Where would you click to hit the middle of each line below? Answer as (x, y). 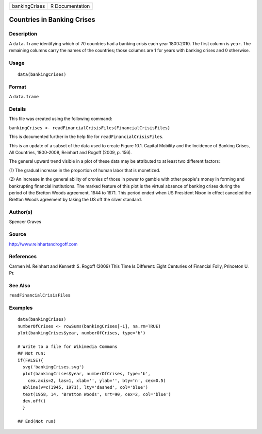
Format (18, 87)
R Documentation (70, 6)
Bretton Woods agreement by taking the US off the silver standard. (76, 200)
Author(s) (21, 212)
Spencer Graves (25, 222)
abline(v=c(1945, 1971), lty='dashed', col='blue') (85, 387)
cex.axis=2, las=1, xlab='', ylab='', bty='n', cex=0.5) (97, 381)
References (23, 257)
